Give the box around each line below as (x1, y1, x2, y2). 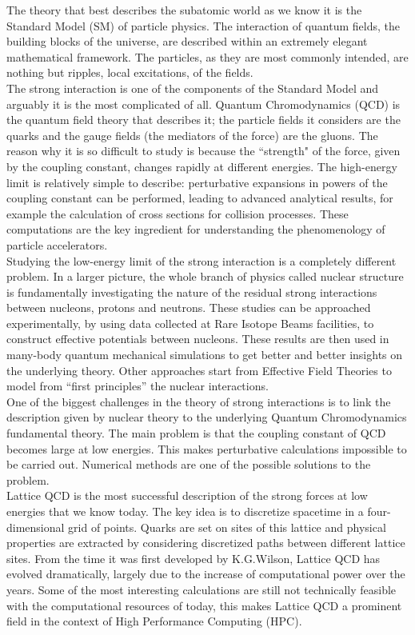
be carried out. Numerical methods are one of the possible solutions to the (6, 456, 371, 473)
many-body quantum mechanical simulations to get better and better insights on (6, 346, 403, 363)
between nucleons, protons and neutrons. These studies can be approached (6, 299, 371, 316)
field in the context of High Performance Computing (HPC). (6, 613, 302, 629)
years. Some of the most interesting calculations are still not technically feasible (6, 581, 397, 597)
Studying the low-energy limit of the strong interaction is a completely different (6, 252, 397, 269)
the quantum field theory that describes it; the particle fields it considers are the (6, 111, 401, 128)
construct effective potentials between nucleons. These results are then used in (6, 330, 389, 347)
